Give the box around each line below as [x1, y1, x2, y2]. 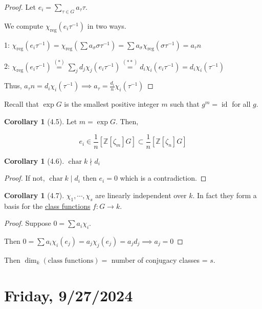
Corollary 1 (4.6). [4, 155, 64, 166]
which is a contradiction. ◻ [120, 172, 207, 183]
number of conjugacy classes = [111, 254, 208, 265]
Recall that [4, 99, 39, 109]
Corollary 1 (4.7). [4, 189, 64, 200]
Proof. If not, [4, 172, 45, 183]
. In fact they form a [192, 189, 257, 200]
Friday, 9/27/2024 [4, 284, 133, 305]
